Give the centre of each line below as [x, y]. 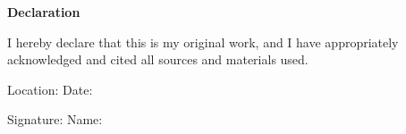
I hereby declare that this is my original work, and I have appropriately [203, 42]
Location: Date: [50, 89]
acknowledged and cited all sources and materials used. [158, 59]
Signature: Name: [55, 119]
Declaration [44, 12]
